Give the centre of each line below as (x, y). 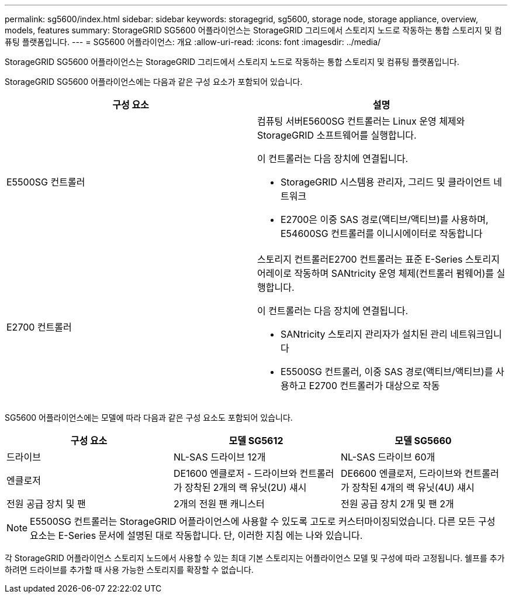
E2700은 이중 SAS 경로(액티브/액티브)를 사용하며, (385, 219)
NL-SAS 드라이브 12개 (219, 457)
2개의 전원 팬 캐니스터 (219, 504)
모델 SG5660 (423, 441)
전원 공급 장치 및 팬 (46, 504)
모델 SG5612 (256, 441)
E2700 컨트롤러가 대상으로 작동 (374, 386)
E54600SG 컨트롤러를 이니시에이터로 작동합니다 (382, 233)
